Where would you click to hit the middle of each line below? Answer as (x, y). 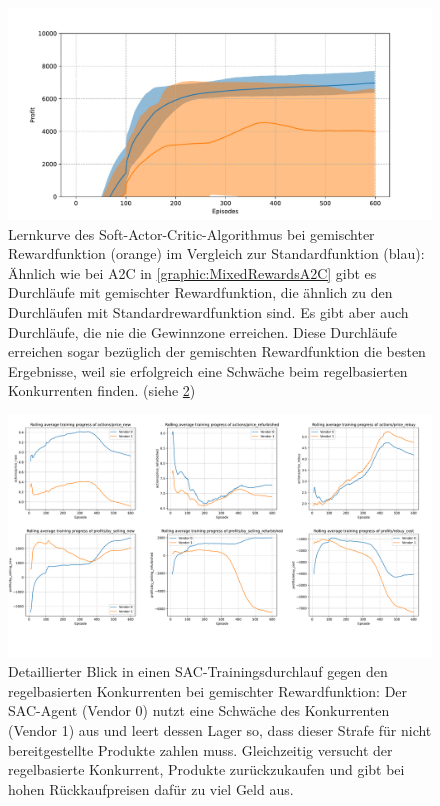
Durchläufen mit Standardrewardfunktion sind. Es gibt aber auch (208, 311)
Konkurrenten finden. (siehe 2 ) (102, 390)
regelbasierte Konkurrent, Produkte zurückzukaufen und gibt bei (206, 769)
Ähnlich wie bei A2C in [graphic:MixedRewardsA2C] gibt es (192, 272)
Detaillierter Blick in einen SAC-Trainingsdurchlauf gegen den (198, 671)
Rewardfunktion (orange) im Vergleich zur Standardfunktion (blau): (216, 253)
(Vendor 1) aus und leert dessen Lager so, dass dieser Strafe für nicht (220, 729)
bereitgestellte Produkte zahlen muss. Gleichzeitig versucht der (200, 749)
